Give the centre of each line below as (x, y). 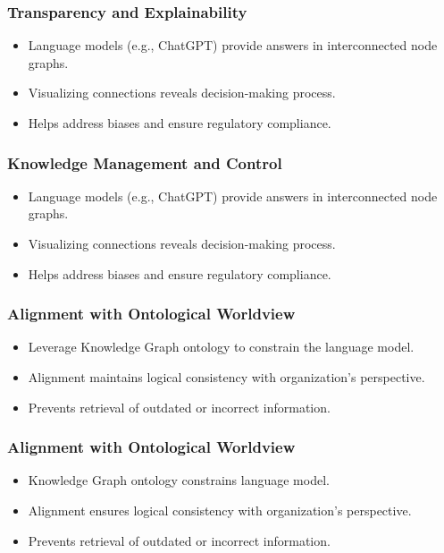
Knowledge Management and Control (145, 162)
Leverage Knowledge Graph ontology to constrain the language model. (221, 347)
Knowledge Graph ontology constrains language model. (179, 480)
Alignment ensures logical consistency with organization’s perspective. (220, 510)
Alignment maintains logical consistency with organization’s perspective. (226, 377)
